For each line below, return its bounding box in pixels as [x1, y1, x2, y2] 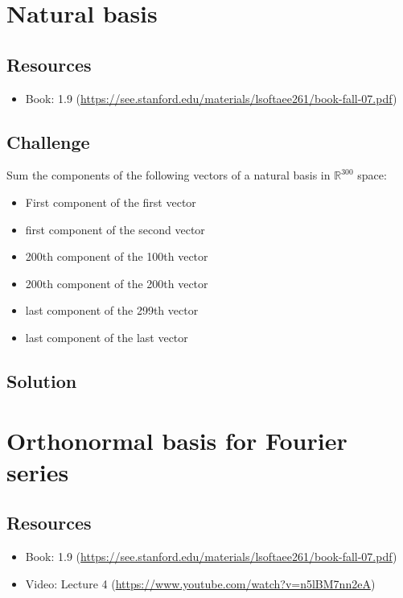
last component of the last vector [25, 328, 188, 345]
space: [357, 167, 387, 184]
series [6, 455, 69, 488]
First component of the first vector [25, 193, 196, 210]
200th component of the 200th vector [25, 274, 208, 291]
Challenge [6, 129, 90, 154]
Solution [6, 368, 77, 393]
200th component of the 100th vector [25, 248, 208, 265]
